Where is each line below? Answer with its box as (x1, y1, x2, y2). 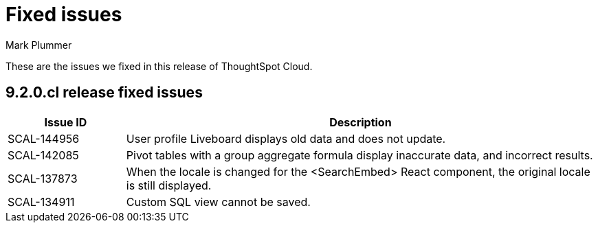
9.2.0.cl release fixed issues (5, 84, 203, 102)
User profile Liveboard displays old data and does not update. (126, 131, 446, 146)
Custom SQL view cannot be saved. (126, 194, 311, 209)
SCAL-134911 (8, 194, 75, 209)
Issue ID (44, 115, 87, 129)
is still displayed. (126, 178, 212, 192)
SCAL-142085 (8, 148, 79, 162)
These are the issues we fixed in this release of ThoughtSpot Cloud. (5, 60, 313, 72)
